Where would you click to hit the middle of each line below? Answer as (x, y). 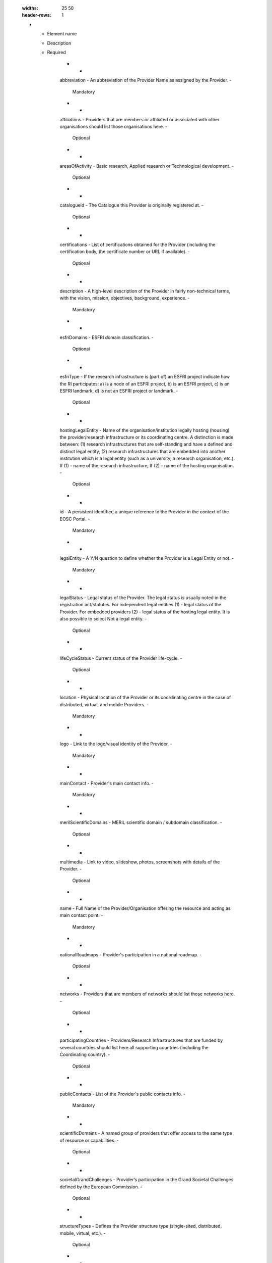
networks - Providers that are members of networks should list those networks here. (147, 994)
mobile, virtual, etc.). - (83, 1233)
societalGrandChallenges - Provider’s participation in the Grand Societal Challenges (147, 1180)
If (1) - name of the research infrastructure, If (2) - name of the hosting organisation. (147, 465)
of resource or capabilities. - (89, 1140)
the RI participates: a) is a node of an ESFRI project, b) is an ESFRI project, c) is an (145, 383)
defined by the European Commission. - (101, 1187)
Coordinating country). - (85, 1055)
